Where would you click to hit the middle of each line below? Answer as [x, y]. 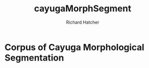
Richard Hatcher [83, 22]
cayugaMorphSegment [83, 9]
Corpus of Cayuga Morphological [74, 47]
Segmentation [34, 58]
